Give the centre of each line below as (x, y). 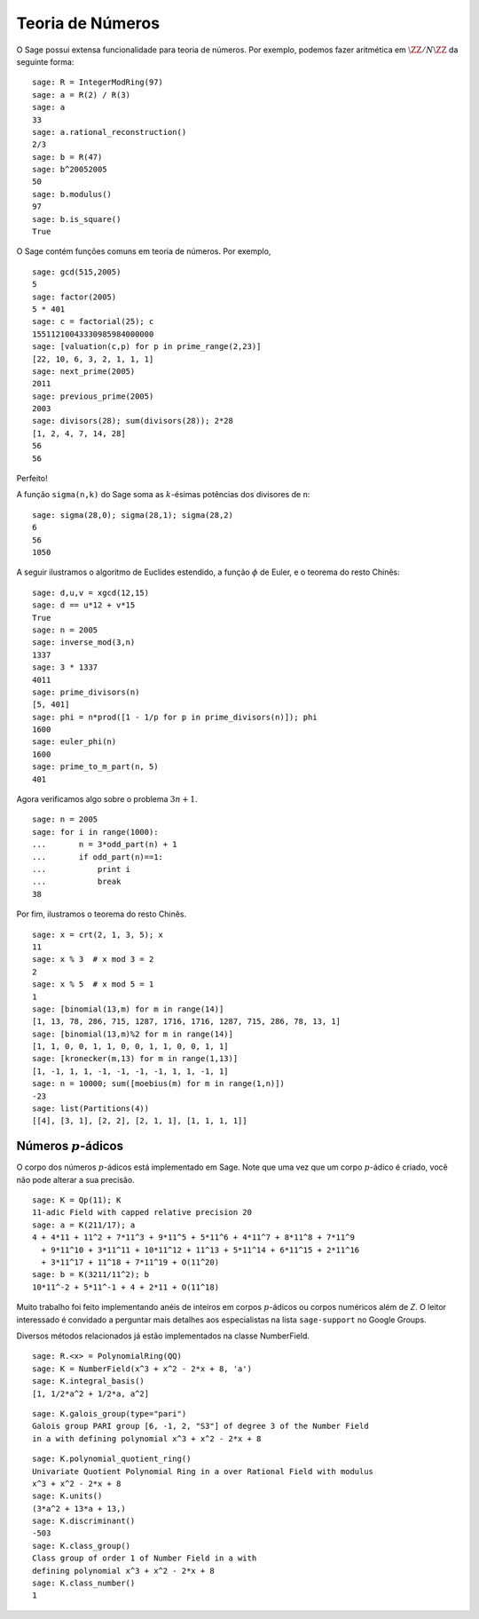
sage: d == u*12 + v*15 (84, 605)
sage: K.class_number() (84, 1583)
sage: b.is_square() (77, 219)
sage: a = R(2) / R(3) (82, 95)
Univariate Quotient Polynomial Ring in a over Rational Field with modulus (203, 1471)
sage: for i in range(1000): (95, 832)
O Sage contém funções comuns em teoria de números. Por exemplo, (144, 251)
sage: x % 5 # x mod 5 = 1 (93, 984)
